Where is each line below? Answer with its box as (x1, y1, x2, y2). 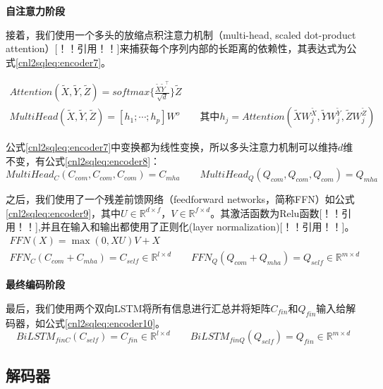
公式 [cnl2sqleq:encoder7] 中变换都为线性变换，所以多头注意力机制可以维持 (6, 140, 339, 154)
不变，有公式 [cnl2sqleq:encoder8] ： (6, 153, 161, 168)
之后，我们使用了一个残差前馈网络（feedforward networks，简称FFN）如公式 (6, 192, 355, 206)
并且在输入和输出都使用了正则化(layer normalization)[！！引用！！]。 (40, 219, 355, 234)
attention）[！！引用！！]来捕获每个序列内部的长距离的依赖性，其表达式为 (6, 41, 347, 56)
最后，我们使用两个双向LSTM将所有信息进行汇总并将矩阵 (6, 300, 271, 315)
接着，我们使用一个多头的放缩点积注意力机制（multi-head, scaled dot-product (6, 27, 356, 42)
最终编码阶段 (6, 277, 65, 292)
